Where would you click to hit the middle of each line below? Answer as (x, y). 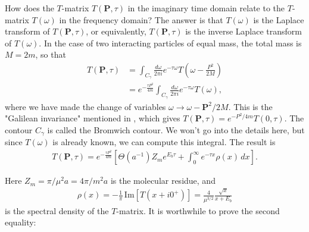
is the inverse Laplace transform (244, 31)
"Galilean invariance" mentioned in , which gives (93, 118)
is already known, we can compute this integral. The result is (164, 142)
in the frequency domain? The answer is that (141, 19)
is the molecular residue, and (163, 181)
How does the (29, 8)
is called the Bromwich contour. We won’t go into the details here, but (176, 129)
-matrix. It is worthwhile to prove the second (198, 210)
